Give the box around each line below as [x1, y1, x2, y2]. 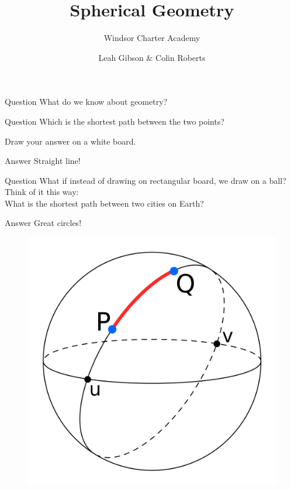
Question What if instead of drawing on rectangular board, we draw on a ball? [5, 174, 286, 186]
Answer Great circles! [5, 217, 82, 229]
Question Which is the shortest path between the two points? [5, 115, 225, 127]
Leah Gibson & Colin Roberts [98, 51, 206, 63]
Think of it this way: [5, 186, 79, 198]
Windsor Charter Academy [103, 32, 200, 44]
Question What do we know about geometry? [5, 95, 168, 108]
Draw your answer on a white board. [5, 135, 136, 147]
